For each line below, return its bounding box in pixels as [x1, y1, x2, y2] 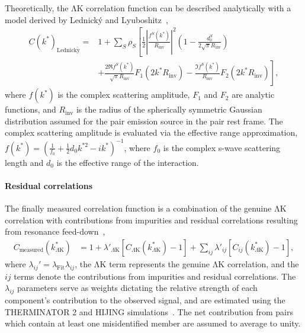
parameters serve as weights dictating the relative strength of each [17, 281, 258, 294]
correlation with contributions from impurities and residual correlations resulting [5, 213, 298, 226]
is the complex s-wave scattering [163, 141, 281, 153]
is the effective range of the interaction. [56, 156, 199, 168]
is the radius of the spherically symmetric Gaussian [76, 103, 262, 116]
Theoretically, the [5, 2, 69, 14]
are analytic [232, 88, 275, 101]
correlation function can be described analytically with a [86, 2, 291, 14]
